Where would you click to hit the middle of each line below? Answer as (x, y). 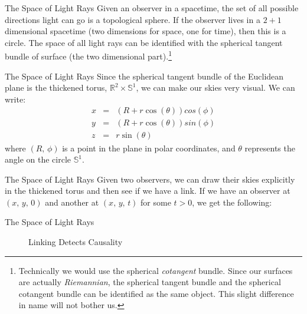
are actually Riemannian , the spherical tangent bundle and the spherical (150, 282)
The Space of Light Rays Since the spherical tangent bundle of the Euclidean (144, 76)
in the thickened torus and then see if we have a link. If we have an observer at (148, 191)
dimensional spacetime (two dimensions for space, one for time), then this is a (146, 31)
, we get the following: (232, 202)
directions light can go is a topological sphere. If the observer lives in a (133, 19)
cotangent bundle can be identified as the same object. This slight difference (156, 293)
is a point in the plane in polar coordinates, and (149, 148)
